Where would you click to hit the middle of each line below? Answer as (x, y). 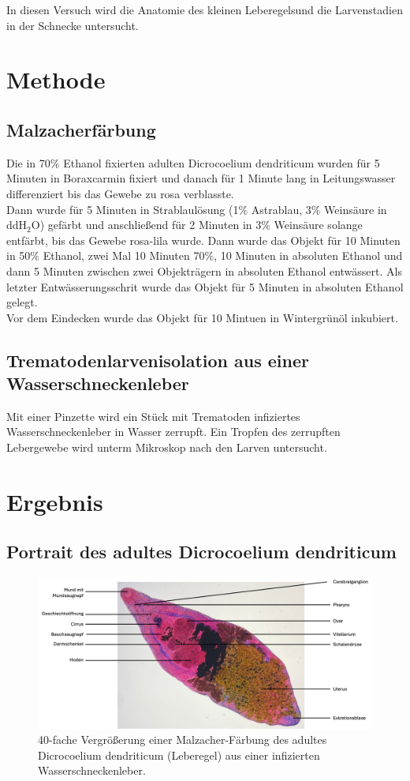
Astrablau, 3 (281, 209)
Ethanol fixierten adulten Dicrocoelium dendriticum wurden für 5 (222, 162)
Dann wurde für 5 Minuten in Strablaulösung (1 (123, 209)
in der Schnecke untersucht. (73, 25)
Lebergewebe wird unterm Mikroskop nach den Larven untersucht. (167, 447)
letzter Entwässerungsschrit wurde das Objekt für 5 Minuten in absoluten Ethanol (205, 286)
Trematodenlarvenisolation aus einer (158, 360)
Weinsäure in (356, 209)
